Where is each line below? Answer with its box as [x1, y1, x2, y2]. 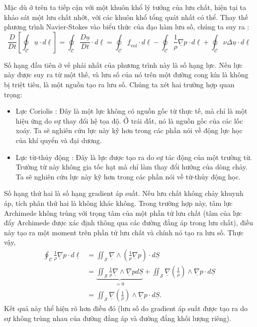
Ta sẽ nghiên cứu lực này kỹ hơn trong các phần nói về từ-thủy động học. [15, 171, 241, 181]
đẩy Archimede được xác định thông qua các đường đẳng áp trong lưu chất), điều [4, 217, 254, 228]
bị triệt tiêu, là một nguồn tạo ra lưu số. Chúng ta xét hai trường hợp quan [4, 79, 235, 89]
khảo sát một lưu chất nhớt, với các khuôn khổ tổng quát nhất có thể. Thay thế [4, 11, 248, 22]
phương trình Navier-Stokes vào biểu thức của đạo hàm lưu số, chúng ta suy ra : [4, 21, 250, 32]
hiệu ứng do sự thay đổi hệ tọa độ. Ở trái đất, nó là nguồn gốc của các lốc [15, 115, 243, 126]
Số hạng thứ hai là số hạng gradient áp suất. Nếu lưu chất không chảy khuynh [4, 188, 244, 198]
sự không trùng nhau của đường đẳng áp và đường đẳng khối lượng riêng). [4, 313, 232, 323]
